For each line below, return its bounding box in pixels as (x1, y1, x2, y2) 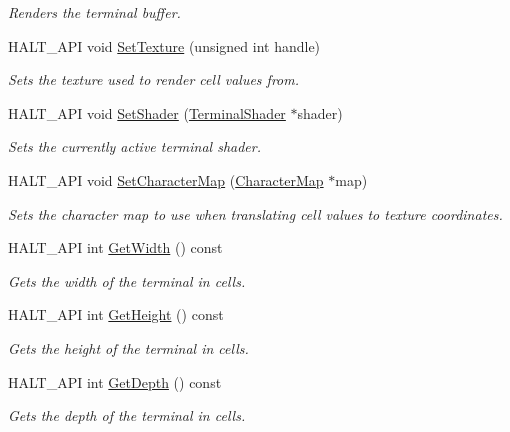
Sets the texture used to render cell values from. (8, 69, 300, 90)
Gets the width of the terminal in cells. (8, 270, 246, 291)
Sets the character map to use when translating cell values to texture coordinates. (8, 203, 503, 224)
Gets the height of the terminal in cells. (8, 337, 249, 358)
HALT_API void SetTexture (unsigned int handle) (8, 35, 321, 56)
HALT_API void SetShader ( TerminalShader (8, 102, 286, 123)
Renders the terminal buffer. (8, 2, 181, 22)
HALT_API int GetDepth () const (8, 371, 222, 392)
